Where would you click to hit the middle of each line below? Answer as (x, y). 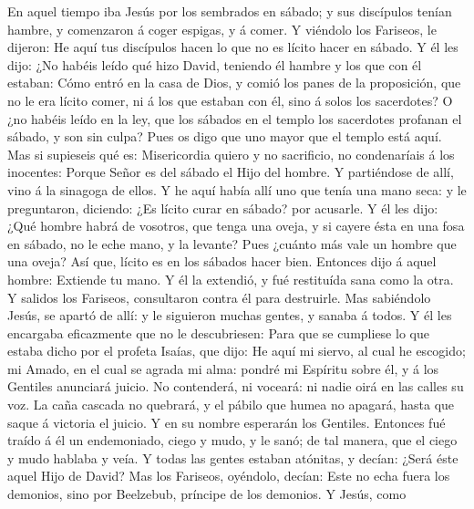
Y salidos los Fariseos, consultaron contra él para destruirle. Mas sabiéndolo (219, 297)
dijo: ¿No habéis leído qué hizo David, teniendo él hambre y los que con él (215, 64)
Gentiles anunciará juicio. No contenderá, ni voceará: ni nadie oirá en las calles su (236, 386)
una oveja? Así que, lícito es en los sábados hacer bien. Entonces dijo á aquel (222, 261)
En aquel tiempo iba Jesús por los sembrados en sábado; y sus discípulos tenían (230, 11)
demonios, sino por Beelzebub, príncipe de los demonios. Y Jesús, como (207, 494)
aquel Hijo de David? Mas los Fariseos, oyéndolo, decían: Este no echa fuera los (229, 476)
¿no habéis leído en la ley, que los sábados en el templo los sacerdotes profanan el (235, 118)
